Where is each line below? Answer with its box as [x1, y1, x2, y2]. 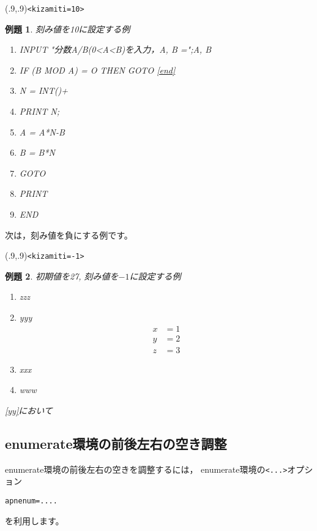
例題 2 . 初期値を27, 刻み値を [5, 269, 119, 282]
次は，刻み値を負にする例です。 [5, 228, 133, 241]
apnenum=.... [5, 496, 58, 505]
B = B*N [19, 146, 55, 159]
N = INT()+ [19, 84, 68, 97]
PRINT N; [19, 105, 60, 118]
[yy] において [5, 403, 53, 416]
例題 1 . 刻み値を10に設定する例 [5, 22, 130, 35]
